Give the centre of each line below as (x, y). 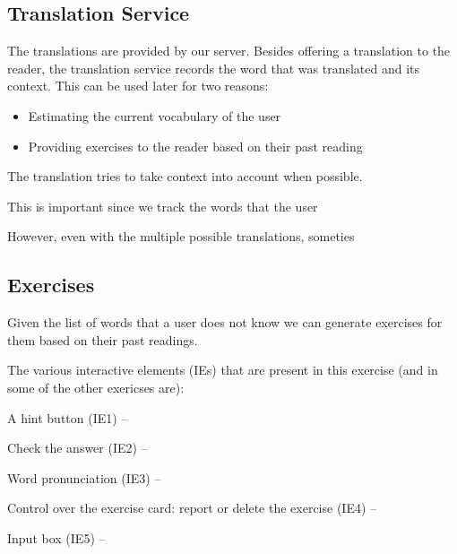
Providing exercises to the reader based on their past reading (195, 146)
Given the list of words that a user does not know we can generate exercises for (225, 322)
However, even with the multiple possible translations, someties (181, 236)
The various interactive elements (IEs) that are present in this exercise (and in (223, 370)
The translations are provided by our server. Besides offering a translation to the (229, 51)
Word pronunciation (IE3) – (84, 477)
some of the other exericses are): (96, 387)
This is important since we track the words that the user (163, 206)
